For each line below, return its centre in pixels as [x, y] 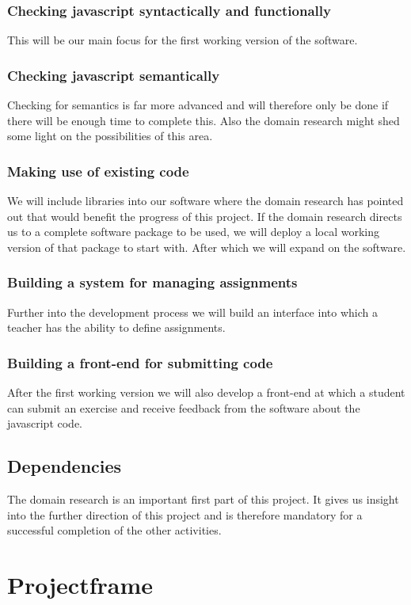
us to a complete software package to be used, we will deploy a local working [194, 232]
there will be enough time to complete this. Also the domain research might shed [204, 120]
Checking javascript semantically [114, 75]
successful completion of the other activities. [114, 530]
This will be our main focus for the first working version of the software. [183, 40]
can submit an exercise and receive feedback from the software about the [184, 407]
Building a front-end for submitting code [140, 362]
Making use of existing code [98, 171]
